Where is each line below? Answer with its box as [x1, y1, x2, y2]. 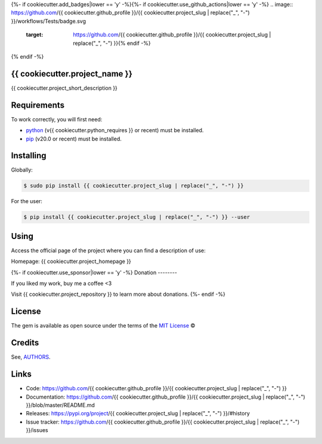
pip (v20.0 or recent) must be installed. [26, 135, 122, 142]
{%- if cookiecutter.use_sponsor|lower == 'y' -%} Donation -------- [11, 269, 177, 276]
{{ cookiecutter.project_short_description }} [11, 84, 117, 91]
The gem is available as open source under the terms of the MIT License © [11, 322, 196, 329]
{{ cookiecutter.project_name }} [11, 69, 133, 79]
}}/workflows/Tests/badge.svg [11, 17, 86, 25]
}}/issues [26, 427, 48, 434]
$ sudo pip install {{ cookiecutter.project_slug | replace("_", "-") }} [23, 182, 244, 189]
